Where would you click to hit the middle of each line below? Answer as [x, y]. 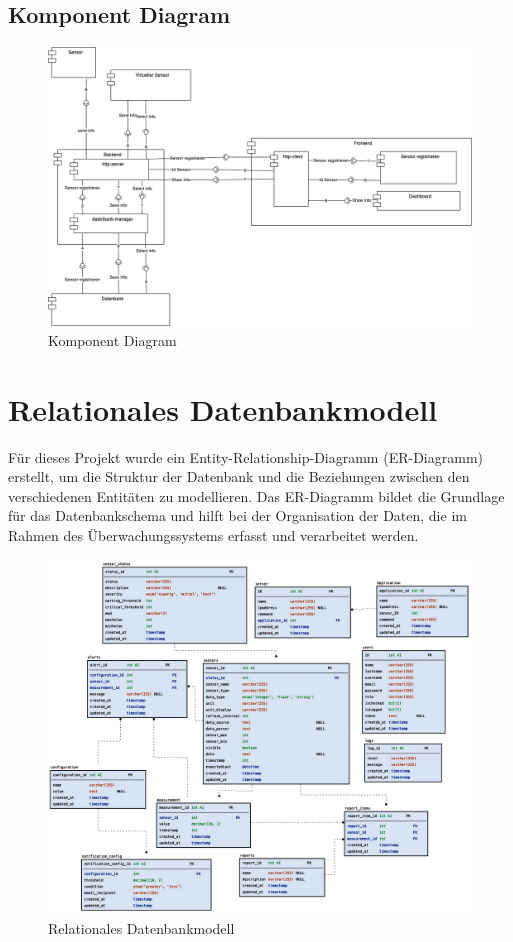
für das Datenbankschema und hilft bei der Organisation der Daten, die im [237, 515]
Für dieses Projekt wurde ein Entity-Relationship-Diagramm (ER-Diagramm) [245, 456]
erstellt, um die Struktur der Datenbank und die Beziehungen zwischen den [239, 476]
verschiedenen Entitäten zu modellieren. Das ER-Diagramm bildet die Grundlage [256, 495]
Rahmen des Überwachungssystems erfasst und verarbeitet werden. [213, 534]
